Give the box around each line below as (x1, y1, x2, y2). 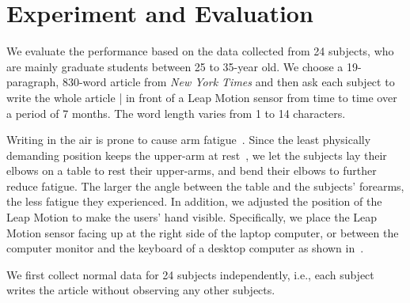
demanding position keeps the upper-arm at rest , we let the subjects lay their (6, 146, 387, 163)
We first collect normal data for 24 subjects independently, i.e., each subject (6, 266, 374, 282)
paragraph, (6, 74, 59, 90)
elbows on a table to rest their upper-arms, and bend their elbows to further (6, 162, 377, 179)
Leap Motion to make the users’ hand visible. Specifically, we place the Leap (6, 209, 378, 225)
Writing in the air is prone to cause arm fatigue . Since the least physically (6, 131, 371, 148)
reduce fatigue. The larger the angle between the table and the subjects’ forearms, (6, 177, 404, 194)
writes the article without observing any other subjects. (6, 282, 275, 298)
